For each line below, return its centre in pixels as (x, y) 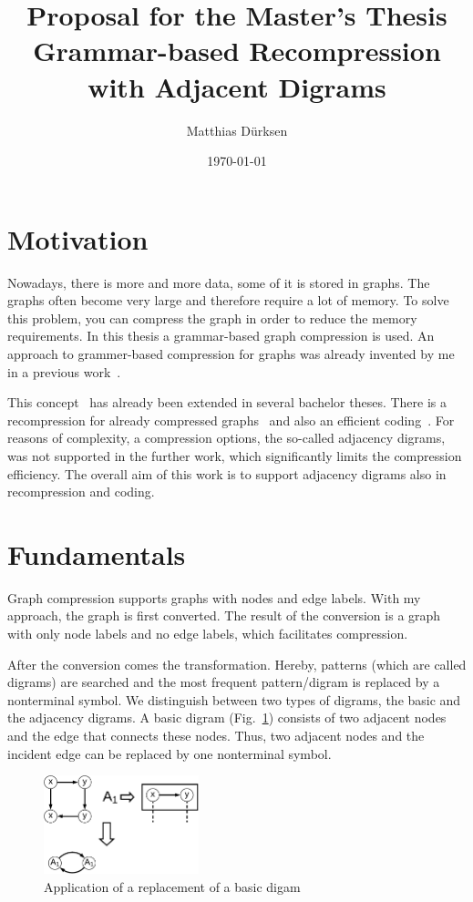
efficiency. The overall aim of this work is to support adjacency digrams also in (227, 473)
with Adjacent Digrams (237, 86)
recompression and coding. (81, 492)
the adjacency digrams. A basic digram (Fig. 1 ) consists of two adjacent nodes (227, 717)
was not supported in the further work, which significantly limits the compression (235, 455)
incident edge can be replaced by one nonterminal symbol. (170, 753)
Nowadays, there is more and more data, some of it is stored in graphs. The (219, 282)
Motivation (78, 238)
